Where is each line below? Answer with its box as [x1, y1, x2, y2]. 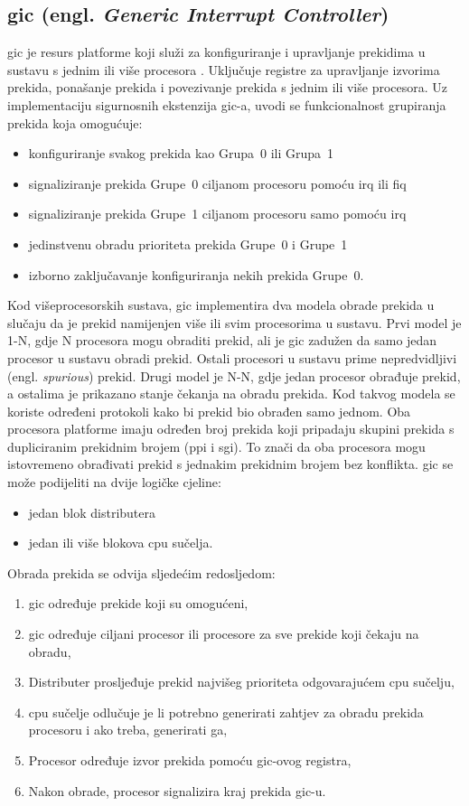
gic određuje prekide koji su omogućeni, [28, 594, 249, 613]
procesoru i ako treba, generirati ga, [28, 720, 228, 739]
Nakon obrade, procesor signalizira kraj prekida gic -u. [28, 781, 326, 800]
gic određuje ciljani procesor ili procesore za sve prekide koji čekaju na [28, 624, 419, 643]
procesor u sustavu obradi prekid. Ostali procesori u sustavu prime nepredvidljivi [7, 348, 457, 367]
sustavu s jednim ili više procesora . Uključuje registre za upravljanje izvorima [7, 60, 440, 79]
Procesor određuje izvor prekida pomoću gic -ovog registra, [28, 751, 352, 770]
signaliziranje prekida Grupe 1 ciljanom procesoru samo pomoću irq [28, 204, 407, 223]
